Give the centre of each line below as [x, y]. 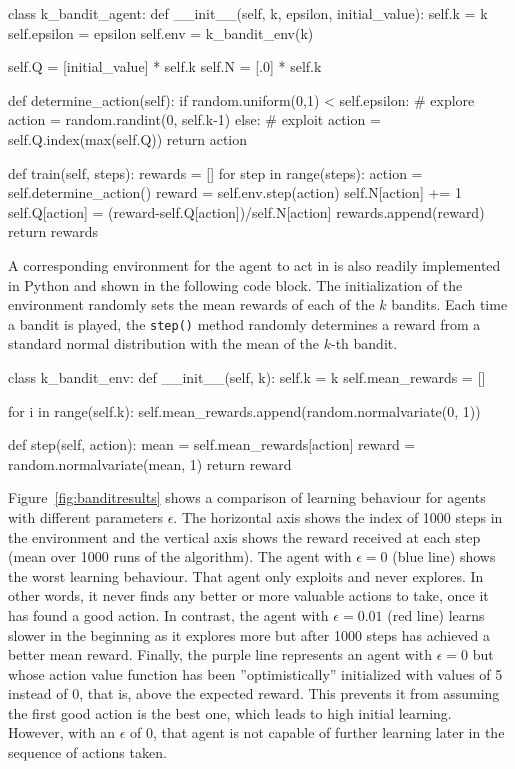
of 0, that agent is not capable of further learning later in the [317, 732]
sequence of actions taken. [87, 752]
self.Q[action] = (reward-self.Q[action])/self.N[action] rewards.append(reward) [246, 211]
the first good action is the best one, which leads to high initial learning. [230, 712]
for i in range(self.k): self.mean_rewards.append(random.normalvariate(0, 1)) [244, 410]
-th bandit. [364, 343]
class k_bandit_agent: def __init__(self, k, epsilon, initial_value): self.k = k [248, 13]
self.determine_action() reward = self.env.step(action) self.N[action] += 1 [235, 192]
